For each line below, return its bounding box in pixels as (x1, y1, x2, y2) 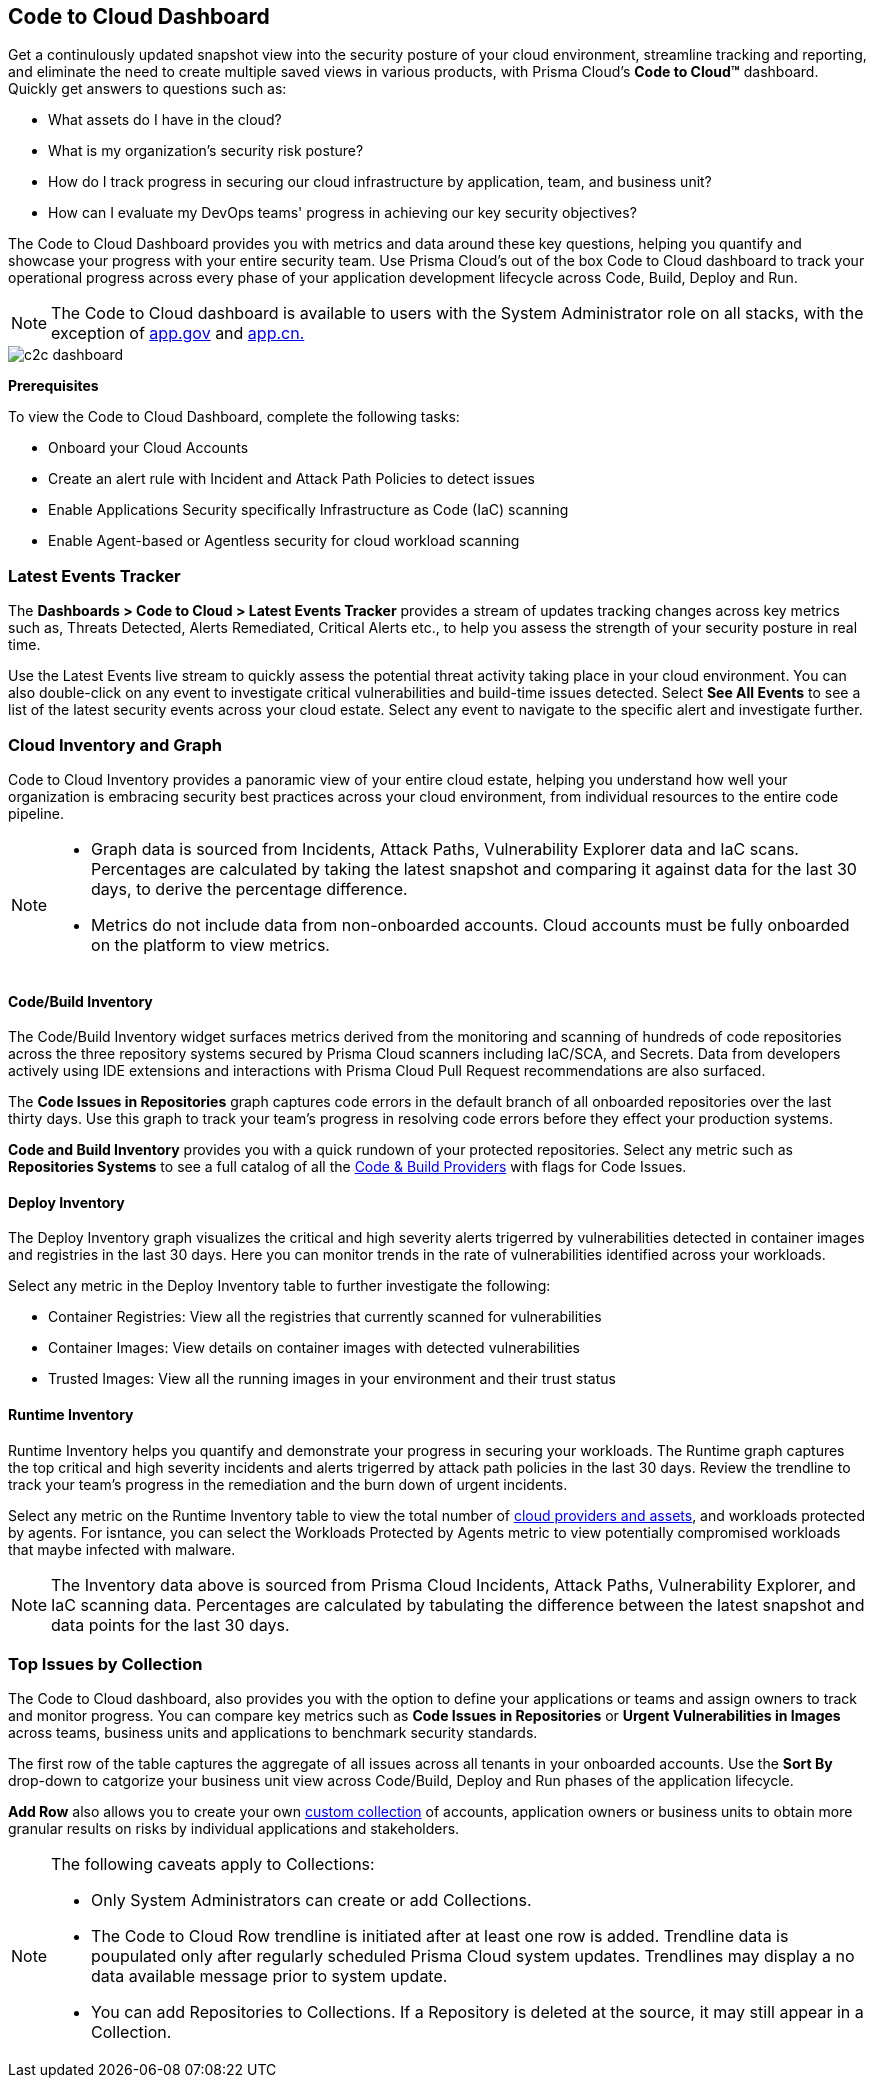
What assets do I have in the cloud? (48, 111, 282, 129)
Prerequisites (8, 377, 99, 395)
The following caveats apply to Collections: (51, 1854, 375, 1875)
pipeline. (8, 804, 64, 822)
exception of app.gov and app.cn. (51, 323, 305, 344)
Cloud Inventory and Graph (8, 734, 222, 755)
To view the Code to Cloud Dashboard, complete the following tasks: (8, 408, 460, 426)
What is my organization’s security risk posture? (48, 142, 364, 160)
